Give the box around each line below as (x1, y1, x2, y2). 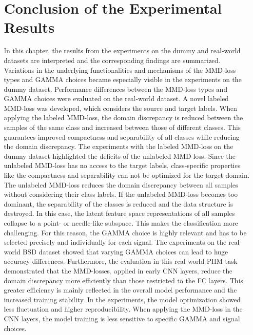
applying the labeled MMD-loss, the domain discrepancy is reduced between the (4, 112, 243, 123)
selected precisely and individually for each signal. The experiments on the (4, 237, 227, 247)
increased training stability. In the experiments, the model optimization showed (4, 294, 241, 304)
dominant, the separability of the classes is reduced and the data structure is (4, 198, 233, 209)
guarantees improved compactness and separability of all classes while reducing (4, 131, 240, 142)
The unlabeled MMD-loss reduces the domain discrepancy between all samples (4, 179, 238, 189)
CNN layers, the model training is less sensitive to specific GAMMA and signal (4, 313, 240, 323)
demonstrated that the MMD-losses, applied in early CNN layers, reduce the (4, 265, 233, 275)
